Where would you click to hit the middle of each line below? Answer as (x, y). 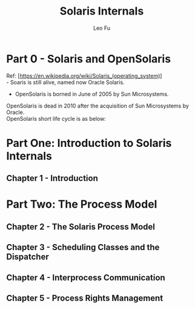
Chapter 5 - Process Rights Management (85, 298)
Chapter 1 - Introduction (52, 178)
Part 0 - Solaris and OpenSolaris (89, 59)
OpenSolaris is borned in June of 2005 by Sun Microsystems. (92, 94)
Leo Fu (102, 28)
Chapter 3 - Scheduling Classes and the (83, 247)
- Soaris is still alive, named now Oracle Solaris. (66, 82)
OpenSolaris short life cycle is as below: (56, 118)
